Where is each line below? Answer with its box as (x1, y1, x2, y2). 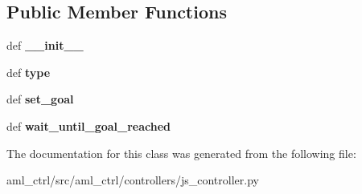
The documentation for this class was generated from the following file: (6, 144, 356, 161)
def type (6, 63, 51, 80)
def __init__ (6, 37, 84, 54)
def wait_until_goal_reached (6, 117, 171, 134)
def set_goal (6, 91, 74, 107)
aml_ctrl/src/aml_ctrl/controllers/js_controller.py (6, 172, 259, 188)
